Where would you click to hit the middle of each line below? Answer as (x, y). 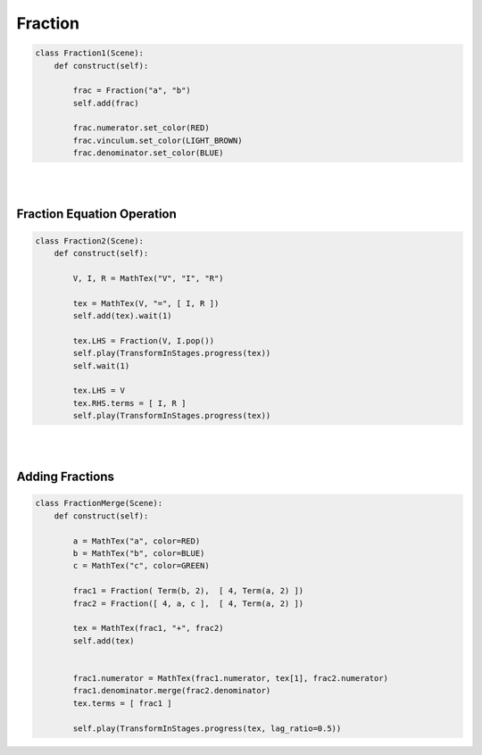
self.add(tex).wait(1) (123, 315)
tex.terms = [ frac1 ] (123, 703)
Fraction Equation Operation (97, 214)
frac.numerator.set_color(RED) (141, 128)
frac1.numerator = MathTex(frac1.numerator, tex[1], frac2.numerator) (230, 678)
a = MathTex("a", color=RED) (137, 541)
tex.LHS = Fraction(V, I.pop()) (143, 340)
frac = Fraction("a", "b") (132, 91)
